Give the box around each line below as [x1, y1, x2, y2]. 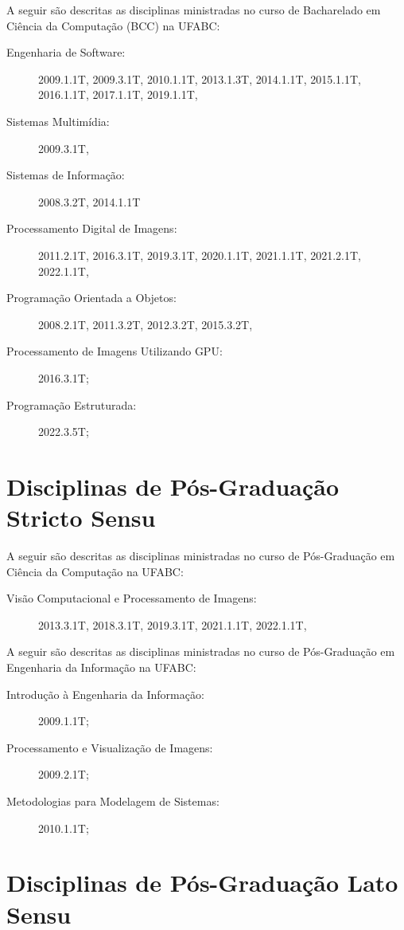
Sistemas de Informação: [6, 167, 125, 183]
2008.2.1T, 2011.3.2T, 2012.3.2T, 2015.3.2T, [38, 316, 253, 332]
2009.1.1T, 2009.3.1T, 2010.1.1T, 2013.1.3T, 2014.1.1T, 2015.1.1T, [38, 70, 362, 87]
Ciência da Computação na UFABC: [6, 563, 184, 579]
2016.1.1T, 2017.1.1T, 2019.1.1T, [38, 86, 198, 103]
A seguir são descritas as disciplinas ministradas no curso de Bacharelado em [6, 2, 381, 18]
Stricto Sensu [6, 501, 156, 534]
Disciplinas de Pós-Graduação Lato [6, 866, 398, 899]
